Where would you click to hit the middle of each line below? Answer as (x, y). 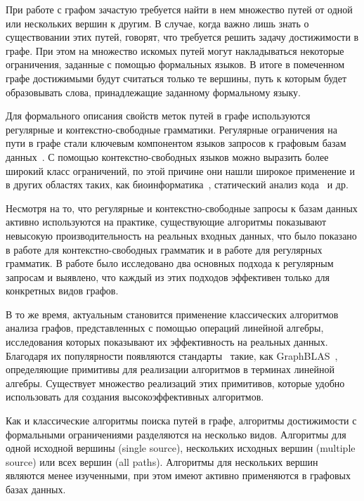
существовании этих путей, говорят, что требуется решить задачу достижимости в (182, 37)
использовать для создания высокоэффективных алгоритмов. (135, 397)
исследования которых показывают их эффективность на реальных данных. (167, 342)
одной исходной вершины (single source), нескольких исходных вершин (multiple (181, 448)
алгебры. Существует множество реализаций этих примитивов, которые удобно (175, 383)
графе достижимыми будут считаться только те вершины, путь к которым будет (176, 78)
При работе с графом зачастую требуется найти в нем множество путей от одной (179, 9)
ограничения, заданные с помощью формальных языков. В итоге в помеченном (175, 64)
